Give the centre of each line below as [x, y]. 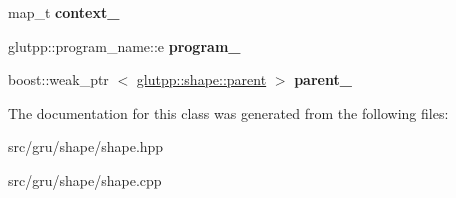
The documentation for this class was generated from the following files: [228, 112]
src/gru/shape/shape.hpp [86, 146]
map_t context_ [64, 12]
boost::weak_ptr [58, 79]
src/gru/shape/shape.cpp [85, 179]
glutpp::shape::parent [201, 79]
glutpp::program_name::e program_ [124, 45]
